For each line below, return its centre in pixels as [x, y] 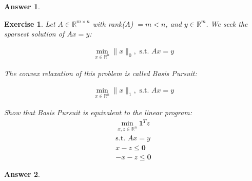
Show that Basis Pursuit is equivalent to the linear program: [98, 112]
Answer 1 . [22, 6]
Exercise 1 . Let [30, 23]
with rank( [109, 23]
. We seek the [227, 23]
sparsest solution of [34, 34]
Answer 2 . [22, 174]
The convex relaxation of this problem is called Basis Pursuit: [101, 73]
